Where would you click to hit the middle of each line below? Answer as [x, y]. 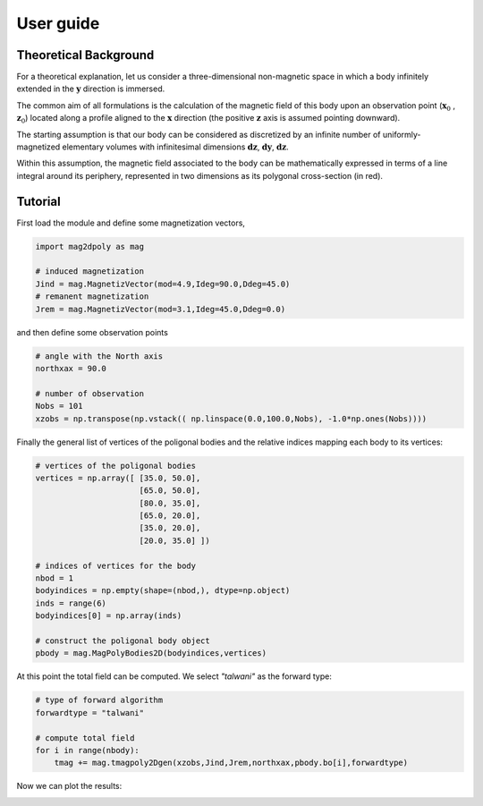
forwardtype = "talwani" [90, 713]
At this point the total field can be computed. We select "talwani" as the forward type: [174, 676]
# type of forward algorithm [99, 700]
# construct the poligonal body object [123, 641]
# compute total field [85, 738]
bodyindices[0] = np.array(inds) [109, 616]
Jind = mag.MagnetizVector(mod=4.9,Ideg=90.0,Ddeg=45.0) [163, 284]
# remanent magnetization [92, 297]
